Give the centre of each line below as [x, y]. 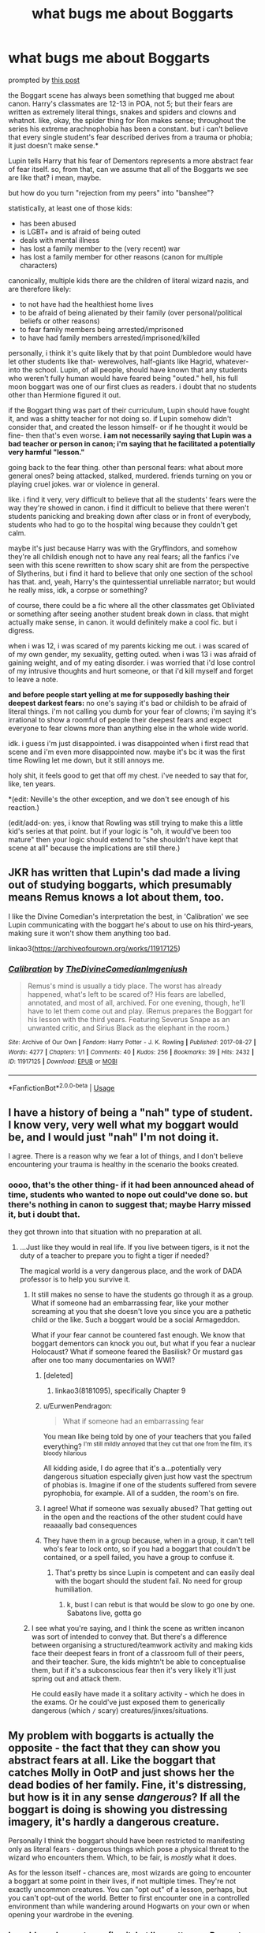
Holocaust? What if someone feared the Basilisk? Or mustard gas [137, 1351]
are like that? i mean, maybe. [55, 177]
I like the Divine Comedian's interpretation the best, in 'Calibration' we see [129, 916]
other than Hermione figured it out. [65, 394]
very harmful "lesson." [47, 452]
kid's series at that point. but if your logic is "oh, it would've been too [120, 831]
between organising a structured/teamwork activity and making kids [142, 1645]
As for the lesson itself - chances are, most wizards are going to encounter [130, 1873]
